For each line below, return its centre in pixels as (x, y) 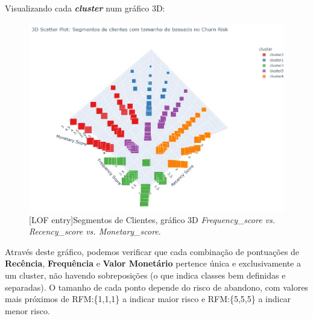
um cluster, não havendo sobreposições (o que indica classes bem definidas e (145, 275)
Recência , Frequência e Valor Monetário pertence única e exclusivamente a (153, 263)
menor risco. (27, 310)
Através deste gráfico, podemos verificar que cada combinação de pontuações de (152, 251)
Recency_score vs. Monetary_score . (95, 231)
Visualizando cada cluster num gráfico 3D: (85, 8)
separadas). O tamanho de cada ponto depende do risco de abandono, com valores (156, 287)
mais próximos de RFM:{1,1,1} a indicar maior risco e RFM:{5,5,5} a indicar (148, 299)
